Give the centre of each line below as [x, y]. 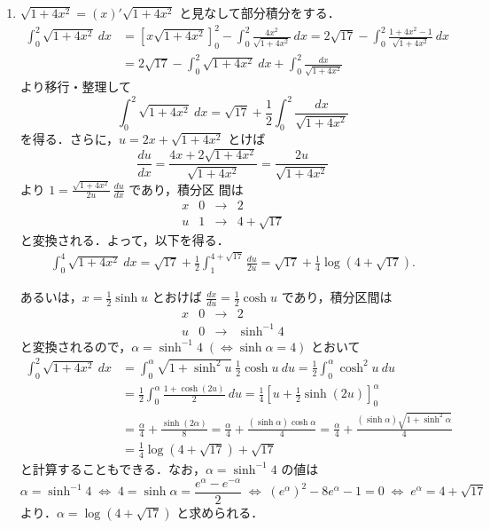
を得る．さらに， [70, 139]
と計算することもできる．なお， [113, 468]
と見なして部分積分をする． [260, 12]
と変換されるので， [76, 346]
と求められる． [220, 512]
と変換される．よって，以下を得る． [124, 240]
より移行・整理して [76, 87]
